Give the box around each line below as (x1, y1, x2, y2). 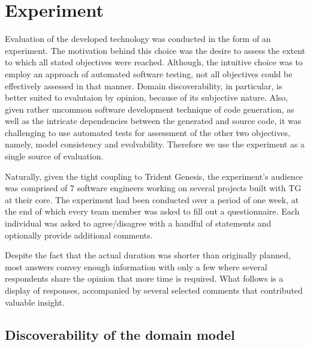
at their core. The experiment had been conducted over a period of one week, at (5, 193, 299, 206)
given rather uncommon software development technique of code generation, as (5, 102, 294, 115)
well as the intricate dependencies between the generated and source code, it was (5, 114, 302, 127)
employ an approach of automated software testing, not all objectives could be (5, 67, 293, 80)
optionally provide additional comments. (5, 228, 153, 241)
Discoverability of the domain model (5, 325, 235, 343)
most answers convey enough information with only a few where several (5, 260, 267, 273)
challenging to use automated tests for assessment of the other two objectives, (5, 126, 290, 138)
